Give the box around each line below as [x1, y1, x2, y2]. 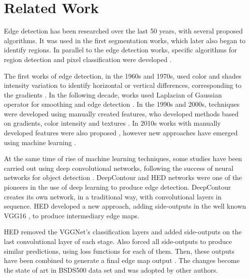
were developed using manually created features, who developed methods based [4, 108, 239, 118]
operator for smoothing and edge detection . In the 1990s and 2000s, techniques [4, 99, 240, 109]
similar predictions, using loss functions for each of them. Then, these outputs [4, 245, 235, 256]
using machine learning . [4, 137, 76, 147]
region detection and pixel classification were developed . [4, 54, 172, 64]
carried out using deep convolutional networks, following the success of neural [4, 163, 234, 173]
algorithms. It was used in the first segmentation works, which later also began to [4, 35, 246, 45]
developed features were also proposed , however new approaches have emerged [4, 128, 238, 138]
